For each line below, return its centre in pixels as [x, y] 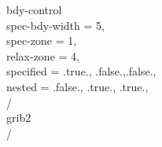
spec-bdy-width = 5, [55, 25]
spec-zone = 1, [42, 40]
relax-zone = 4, [43, 55]
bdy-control [34, 9]
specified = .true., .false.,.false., [81, 71]
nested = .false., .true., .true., [77, 86]
